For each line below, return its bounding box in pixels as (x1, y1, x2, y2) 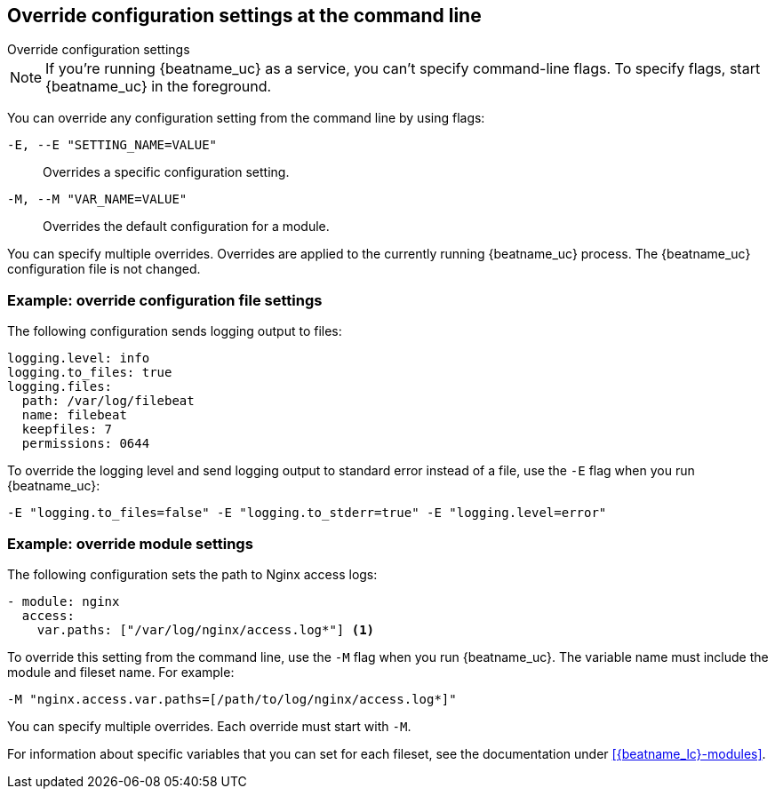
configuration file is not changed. (7, 261, 201, 277)
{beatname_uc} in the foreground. (45, 77, 272, 96)
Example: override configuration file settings (7, 291, 323, 309)
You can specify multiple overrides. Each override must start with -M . (7, 718, 411, 734)
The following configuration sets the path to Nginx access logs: (7, 566, 378, 582)
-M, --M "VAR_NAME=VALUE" (7, 192, 188, 207)
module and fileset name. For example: (7, 664, 235, 680)
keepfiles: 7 (21, 422, 113, 437)
